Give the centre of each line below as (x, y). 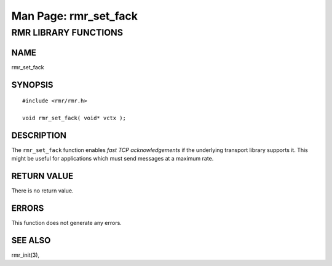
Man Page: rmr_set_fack (75, 16)
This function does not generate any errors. (67, 223)
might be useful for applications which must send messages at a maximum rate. (113, 159)
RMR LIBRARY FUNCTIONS (67, 32)
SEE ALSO (31, 240)
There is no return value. (42, 191)
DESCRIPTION (39, 135)
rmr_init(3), (26, 255)
